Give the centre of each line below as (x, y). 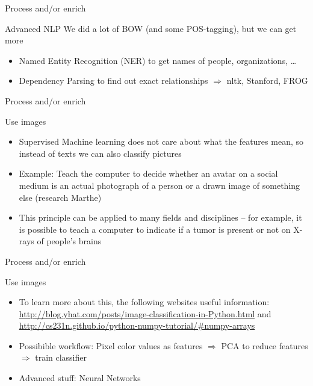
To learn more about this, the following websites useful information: (144, 302)
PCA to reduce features (265, 345)
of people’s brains (69, 241)
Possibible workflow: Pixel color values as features (111, 345)
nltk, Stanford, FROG (267, 81)
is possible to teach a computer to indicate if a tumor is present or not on (155, 229)
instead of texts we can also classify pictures (100, 153)
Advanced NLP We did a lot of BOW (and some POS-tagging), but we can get (151, 28)
